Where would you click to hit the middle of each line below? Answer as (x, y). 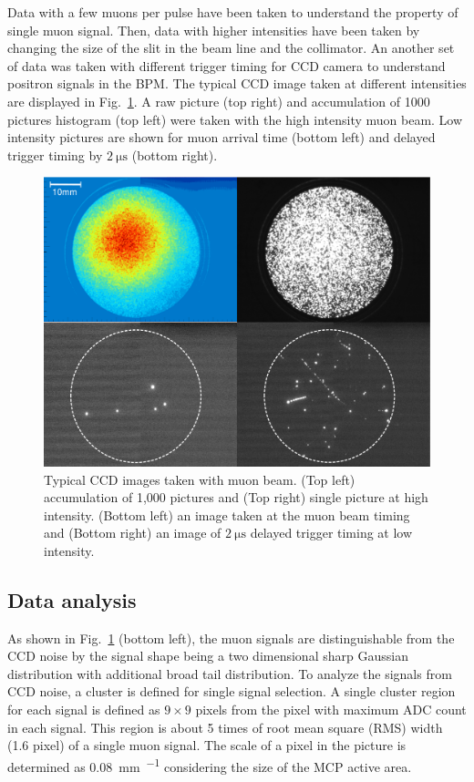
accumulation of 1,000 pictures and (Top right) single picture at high (236, 497)
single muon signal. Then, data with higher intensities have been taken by (214, 30)
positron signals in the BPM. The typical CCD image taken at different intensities (237, 83)
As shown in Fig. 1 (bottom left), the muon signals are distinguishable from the (231, 638)
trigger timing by (55, 154)
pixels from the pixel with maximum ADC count (331, 710)
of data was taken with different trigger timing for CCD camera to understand (227, 65)
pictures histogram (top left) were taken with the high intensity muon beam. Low (235, 119)
